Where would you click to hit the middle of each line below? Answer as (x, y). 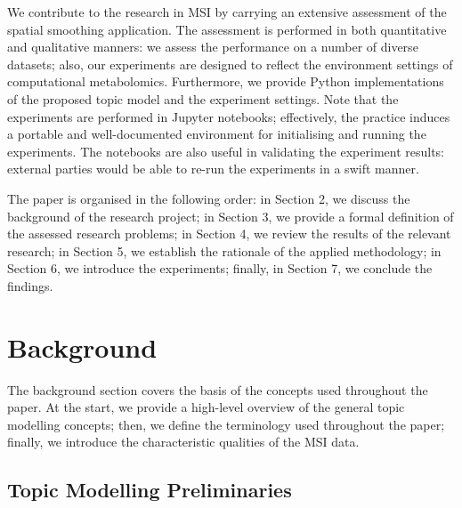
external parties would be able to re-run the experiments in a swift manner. (213, 169)
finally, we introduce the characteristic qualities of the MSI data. (183, 442)
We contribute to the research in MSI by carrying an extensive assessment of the (227, 12)
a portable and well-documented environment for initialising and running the (217, 134)
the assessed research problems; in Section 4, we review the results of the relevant (229, 234)
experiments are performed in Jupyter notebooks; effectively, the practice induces (229, 116)
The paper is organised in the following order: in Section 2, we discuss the (209, 198)
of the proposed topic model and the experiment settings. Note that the (203, 98)
